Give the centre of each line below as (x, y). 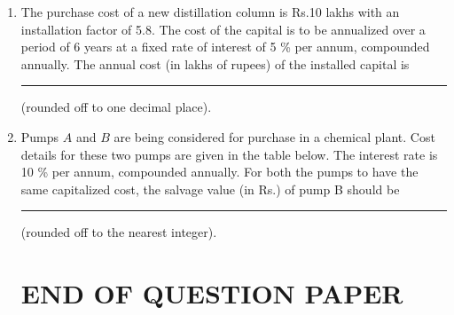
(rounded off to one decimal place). (116, 107)
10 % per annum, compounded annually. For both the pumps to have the (219, 172)
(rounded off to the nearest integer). (119, 232)
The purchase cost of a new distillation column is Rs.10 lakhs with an (210, 12)
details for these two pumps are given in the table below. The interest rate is (229, 154)
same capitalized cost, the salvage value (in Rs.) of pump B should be (210, 189)
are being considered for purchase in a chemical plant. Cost (274, 136)
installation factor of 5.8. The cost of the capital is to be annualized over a (223, 29)
